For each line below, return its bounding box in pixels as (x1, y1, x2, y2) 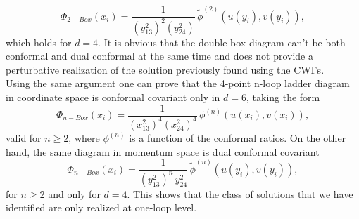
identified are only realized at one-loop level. (6, 200, 197, 215)
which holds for (6, 34, 72, 49)
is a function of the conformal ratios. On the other (129, 130, 346, 145)
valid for (6, 130, 42, 145)
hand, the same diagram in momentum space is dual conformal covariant (6, 144, 320, 159)
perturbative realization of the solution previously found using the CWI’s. (6, 62, 325, 77)
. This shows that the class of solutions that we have (127, 186, 353, 201)
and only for (48, 186, 101, 201)
